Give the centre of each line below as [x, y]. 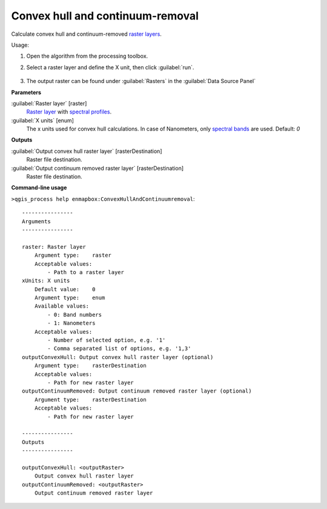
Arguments [36, 221]
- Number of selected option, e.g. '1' [107, 340]
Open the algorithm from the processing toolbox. [87, 56]
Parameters [26, 92]
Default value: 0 [65, 289]
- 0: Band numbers [75, 315]
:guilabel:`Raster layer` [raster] [49, 103]
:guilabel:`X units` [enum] [42, 120]
